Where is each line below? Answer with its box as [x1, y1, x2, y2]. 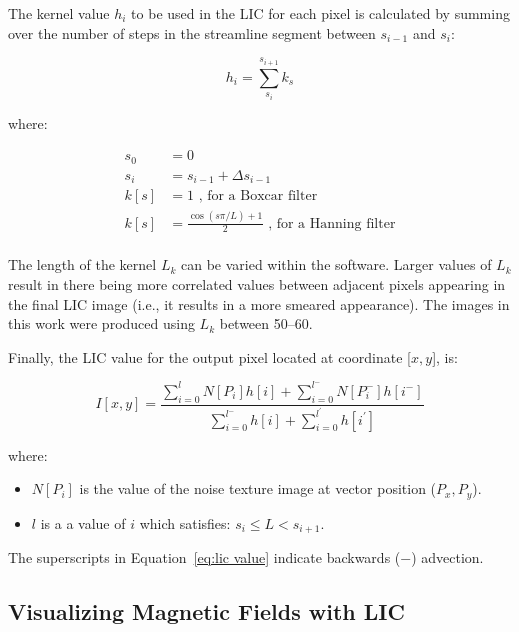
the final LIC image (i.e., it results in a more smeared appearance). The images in [8, 293, 510, 314]
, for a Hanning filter [268, 216, 396, 231]
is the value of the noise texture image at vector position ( [79, 478, 437, 499]
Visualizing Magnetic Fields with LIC [8, 596, 405, 627]
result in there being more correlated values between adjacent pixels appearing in [8, 274, 506, 295]
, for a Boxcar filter [198, 189, 318, 204]
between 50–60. [219, 313, 313, 334]
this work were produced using [8, 313, 195, 334]
